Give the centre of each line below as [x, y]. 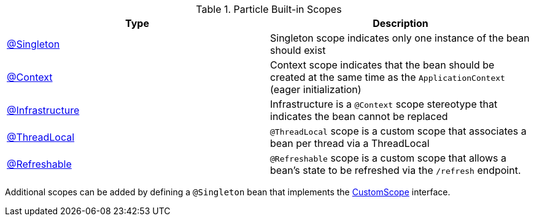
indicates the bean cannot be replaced [359, 116]
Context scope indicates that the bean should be [382, 65]
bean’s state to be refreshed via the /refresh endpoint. [396, 170]
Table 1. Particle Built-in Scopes [269, 9]
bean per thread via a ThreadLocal [350, 143]
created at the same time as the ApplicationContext [388, 77]
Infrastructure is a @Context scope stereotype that [384, 104]
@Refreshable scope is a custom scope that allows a [389, 158]
